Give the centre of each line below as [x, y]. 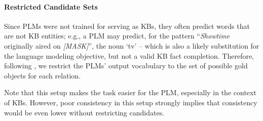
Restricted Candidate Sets [51, 6]
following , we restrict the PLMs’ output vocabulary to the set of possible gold [126, 66]
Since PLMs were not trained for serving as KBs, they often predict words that [127, 26]
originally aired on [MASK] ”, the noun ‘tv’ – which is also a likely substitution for [132, 45]
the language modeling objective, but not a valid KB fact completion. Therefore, [129, 55]
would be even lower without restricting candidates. [84, 112]
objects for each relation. [43, 75]
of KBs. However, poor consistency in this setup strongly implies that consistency [131, 102]
